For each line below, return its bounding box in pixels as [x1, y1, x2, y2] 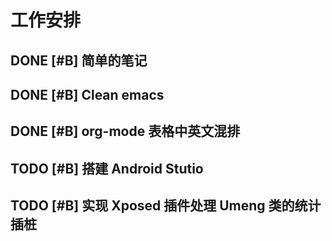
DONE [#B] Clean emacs [10, 86, 165, 103]
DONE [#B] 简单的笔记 [10, 52, 148, 69]
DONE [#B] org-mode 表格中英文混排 [10, 123, 241, 140]
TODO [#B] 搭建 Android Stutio [10, 160, 204, 177]
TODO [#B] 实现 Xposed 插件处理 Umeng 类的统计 [10, 197, 322, 215]
